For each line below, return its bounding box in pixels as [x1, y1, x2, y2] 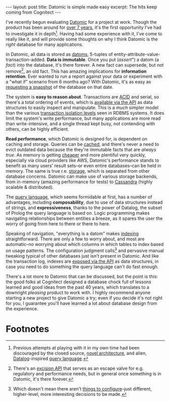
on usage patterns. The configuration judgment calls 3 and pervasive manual [6, 246, 164, 254]
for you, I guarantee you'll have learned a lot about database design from [6, 300, 157, 306]
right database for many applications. [6, 41, 84, 47]
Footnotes [6, 323, 49, 335]
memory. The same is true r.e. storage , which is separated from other [6, 168, 150, 174]
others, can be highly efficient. [6, 126, 70, 132]
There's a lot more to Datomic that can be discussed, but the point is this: [6, 273, 158, 279]
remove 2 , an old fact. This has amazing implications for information [6, 67, 147, 74]
